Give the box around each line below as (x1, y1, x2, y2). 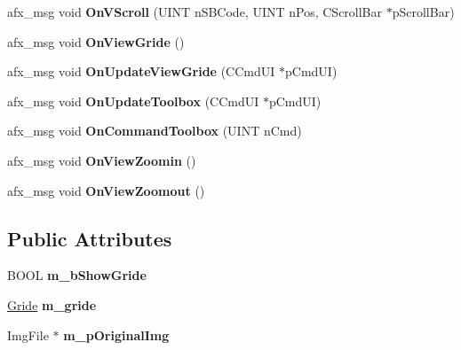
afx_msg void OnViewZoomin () (7, 151, 196, 169)
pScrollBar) (392, 3, 455, 20)
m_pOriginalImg (63, 325, 170, 344)
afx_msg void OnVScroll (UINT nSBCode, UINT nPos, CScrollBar (7, 3, 383, 20)
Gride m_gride (7, 295, 97, 314)
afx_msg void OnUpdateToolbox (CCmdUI (7, 91, 259, 110)
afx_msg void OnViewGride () (7, 32, 185, 51)
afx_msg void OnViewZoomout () (7, 181, 205, 199)
